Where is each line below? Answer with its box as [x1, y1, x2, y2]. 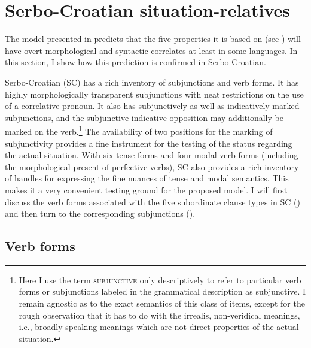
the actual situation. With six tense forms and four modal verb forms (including [5, 149, 298, 161]
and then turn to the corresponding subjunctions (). [5, 207, 196, 220]
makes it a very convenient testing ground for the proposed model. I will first [5, 183, 288, 196]
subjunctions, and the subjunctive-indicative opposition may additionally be [5, 111, 283, 123]
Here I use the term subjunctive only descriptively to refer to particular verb [19, 273, 301, 286]
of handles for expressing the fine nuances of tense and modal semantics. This [5, 172, 289, 184]
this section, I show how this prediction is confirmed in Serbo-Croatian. [5, 56, 266, 68]
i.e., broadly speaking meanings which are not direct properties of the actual [19, 320, 299, 333]
